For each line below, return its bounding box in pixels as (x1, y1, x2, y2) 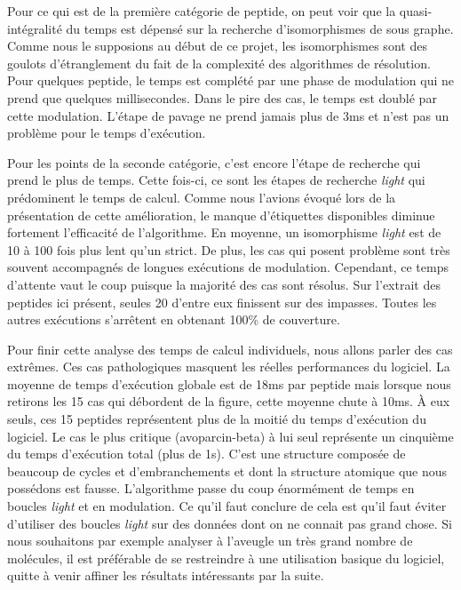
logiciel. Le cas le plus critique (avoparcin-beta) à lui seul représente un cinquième (7, 427, 454, 445)
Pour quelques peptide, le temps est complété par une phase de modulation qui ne (7, 71, 455, 90)
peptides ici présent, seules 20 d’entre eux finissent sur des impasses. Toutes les (7, 292, 437, 311)
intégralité (7, 19, 62, 37)
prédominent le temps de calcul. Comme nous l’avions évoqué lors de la (7, 187, 396, 206)
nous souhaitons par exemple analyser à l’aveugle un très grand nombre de (7, 531, 413, 550)
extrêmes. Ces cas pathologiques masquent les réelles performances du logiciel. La (7, 357, 450, 376)
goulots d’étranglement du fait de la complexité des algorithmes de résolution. (7, 53, 431, 72)
